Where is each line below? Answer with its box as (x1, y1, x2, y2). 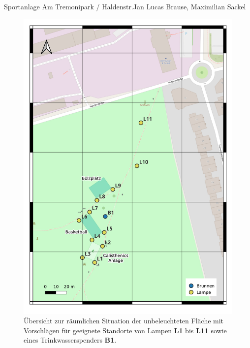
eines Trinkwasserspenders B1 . (24, 335, 117, 345)
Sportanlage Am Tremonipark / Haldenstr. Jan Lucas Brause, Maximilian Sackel (4, 1, 246, 11)
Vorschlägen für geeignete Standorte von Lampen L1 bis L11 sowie (24, 325, 227, 335)
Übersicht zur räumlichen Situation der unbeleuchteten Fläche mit (24, 316, 224, 326)
